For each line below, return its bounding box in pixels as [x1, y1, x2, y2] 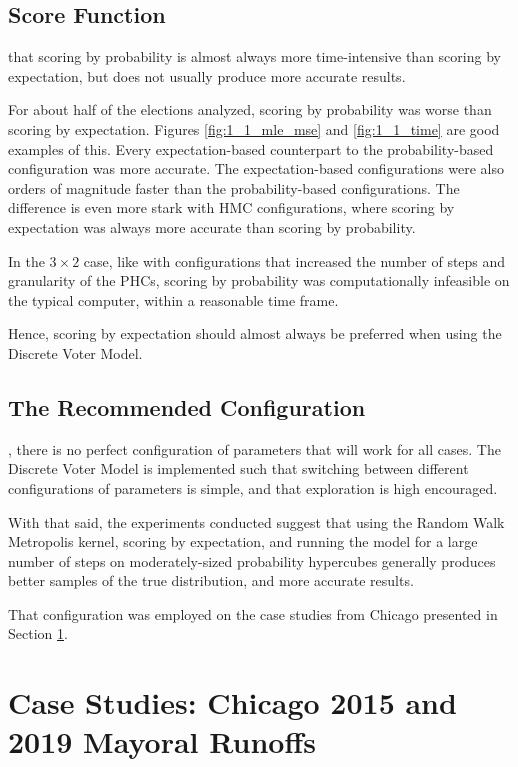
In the [8, 250, 45, 271]
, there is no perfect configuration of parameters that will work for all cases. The [8, 438, 501, 459]
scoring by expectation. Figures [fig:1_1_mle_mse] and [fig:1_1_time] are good [8, 118, 500, 139]
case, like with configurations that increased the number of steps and [83, 250, 506, 271]
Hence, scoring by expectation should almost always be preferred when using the [8, 323, 502, 344]
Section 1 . [8, 623, 68, 644]
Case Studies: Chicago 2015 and [8, 682, 457, 723]
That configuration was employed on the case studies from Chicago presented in [8, 603, 498, 624]
